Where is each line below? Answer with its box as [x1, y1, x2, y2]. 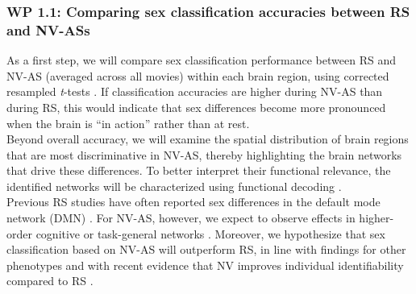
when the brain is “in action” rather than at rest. [6, 114, 250, 131]
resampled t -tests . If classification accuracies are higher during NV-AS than [6, 83, 383, 100]
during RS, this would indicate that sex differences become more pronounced [6, 98, 386, 115]
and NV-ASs [6, 19, 90, 39]
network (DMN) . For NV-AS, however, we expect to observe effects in [6, 209, 356, 226]
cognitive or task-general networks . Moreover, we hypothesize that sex [35, 225, 385, 242]
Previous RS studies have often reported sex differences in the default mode [6, 193, 381, 210]
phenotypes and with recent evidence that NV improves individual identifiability [6, 256, 404, 273]
